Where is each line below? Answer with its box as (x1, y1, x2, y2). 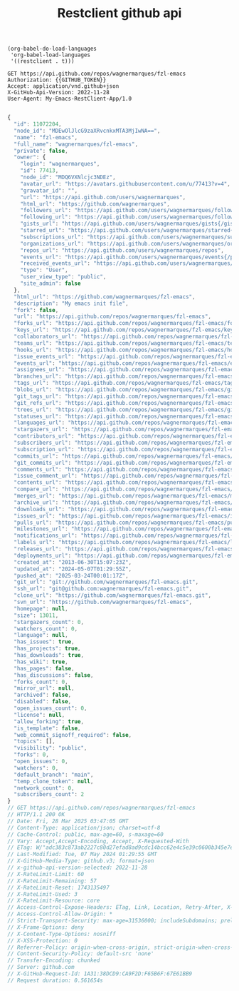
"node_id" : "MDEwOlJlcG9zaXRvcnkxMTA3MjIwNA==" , (14, 127, 161, 134)
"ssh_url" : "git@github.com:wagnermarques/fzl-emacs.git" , (14, 585, 193, 593)
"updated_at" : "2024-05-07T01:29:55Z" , (14, 565, 132, 573)
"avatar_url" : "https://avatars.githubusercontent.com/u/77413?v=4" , (20, 180, 231, 187)
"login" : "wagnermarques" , (20, 161, 100, 168)
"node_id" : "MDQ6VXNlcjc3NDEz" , (20, 173, 116, 181)
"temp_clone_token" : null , (14, 778, 94, 785)
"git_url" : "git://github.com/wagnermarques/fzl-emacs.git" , (14, 578, 199, 586)
